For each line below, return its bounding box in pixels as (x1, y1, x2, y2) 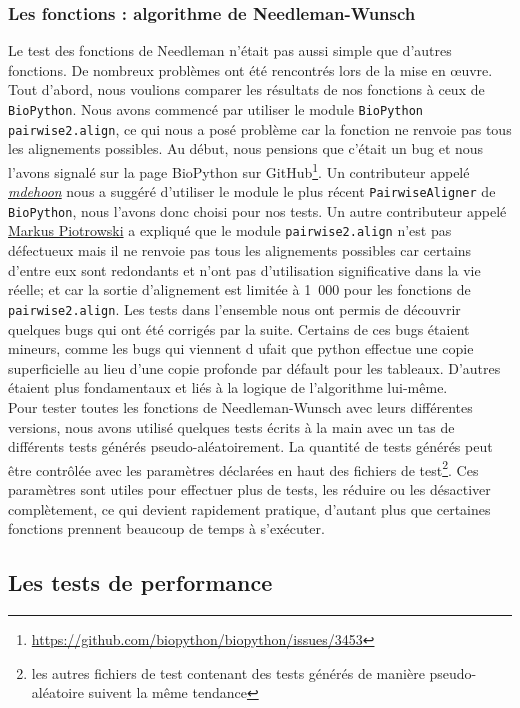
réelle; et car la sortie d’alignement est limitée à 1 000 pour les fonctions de (8, 279, 471, 300)
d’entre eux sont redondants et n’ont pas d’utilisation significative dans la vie (8, 259, 481, 280)
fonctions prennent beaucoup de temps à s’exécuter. (8, 518, 325, 539)
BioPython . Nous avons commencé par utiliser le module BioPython (8, 99, 423, 119)
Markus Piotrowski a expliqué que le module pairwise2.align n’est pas (8, 220, 452, 241)
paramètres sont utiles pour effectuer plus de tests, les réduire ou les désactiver (8, 478, 491, 499)
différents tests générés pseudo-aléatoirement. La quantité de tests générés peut (8, 436, 493, 457)
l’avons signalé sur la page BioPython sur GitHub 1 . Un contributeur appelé (8, 158, 470, 182)
